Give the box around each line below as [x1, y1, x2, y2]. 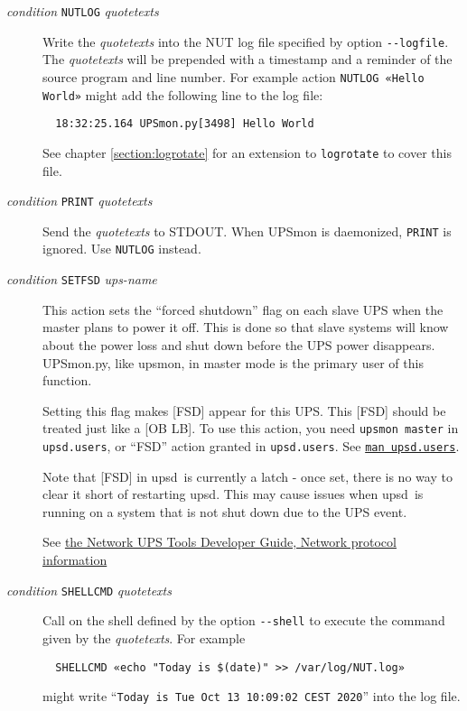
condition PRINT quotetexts [6, 191, 153, 210]
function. [42, 371, 92, 390]
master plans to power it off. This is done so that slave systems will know [42, 318, 449, 337]
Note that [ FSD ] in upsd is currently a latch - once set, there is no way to [42, 466, 453, 485]
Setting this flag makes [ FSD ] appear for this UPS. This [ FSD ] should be [42, 401, 446, 420]
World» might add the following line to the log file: [42, 85, 323, 104]
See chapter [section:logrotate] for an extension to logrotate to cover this [42, 143, 452, 162]
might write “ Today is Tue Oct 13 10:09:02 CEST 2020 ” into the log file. [42, 687, 461, 706]
